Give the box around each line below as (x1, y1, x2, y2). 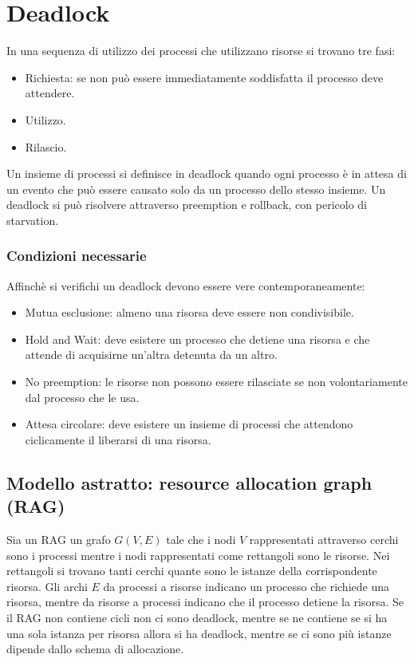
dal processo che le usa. (25, 388, 140, 405)
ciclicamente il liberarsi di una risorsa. (25, 431, 211, 447)
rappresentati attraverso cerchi (249, 531, 399, 548)
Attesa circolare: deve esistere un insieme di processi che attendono (25, 416, 353, 432)
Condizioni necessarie (6, 246, 147, 266)
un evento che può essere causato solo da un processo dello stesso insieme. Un (6, 180, 386, 197)
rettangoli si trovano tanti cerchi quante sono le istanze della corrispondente (6, 562, 377, 579)
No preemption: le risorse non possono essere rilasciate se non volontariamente (25, 373, 408, 390)
